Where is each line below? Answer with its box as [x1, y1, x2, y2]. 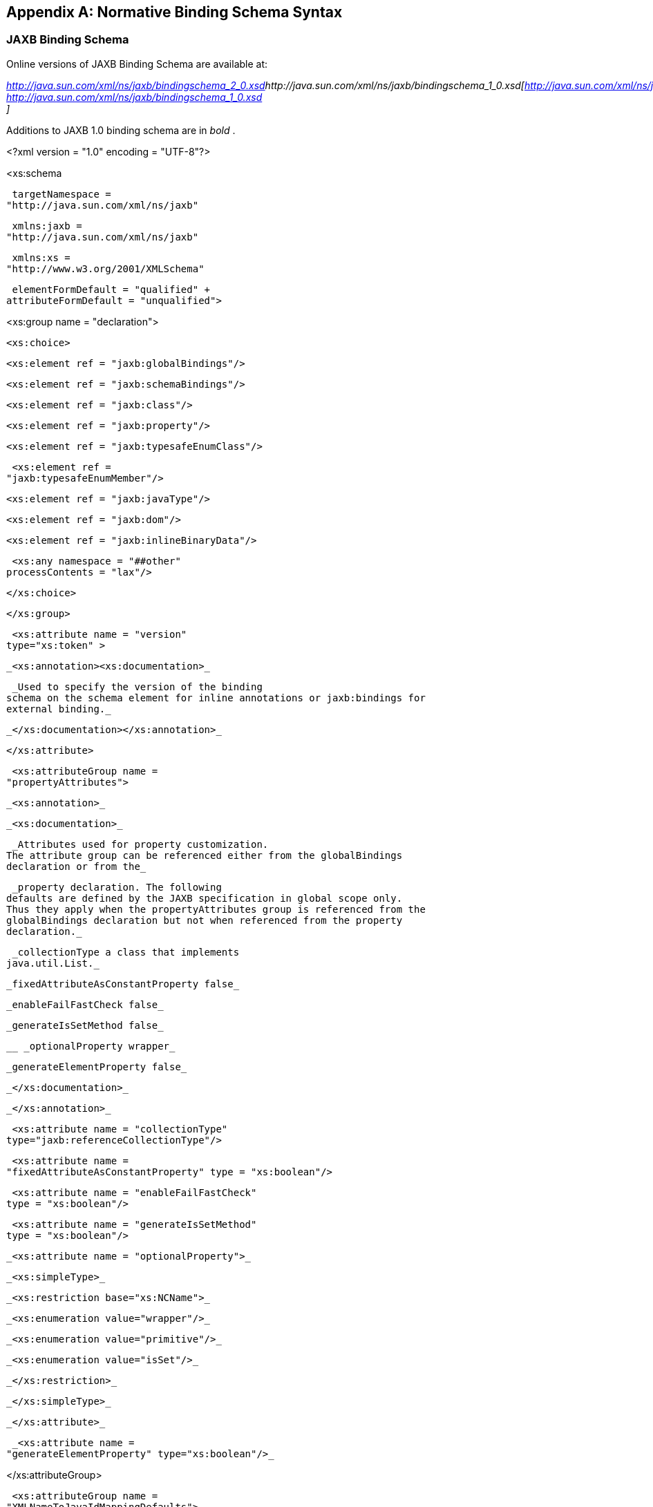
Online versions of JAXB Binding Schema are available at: [6, 57, 268, 70]
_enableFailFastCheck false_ [6, 998, 164, 1010]
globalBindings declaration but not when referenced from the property [6, 914, 403, 926]
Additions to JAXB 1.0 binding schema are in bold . [6, 124, 236, 136]
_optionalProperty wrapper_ [23, 1040, 176, 1052]
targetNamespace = [12, 188, 111, 200]
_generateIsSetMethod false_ [6, 1019, 164, 1031]
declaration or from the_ [6, 860, 146, 872]
